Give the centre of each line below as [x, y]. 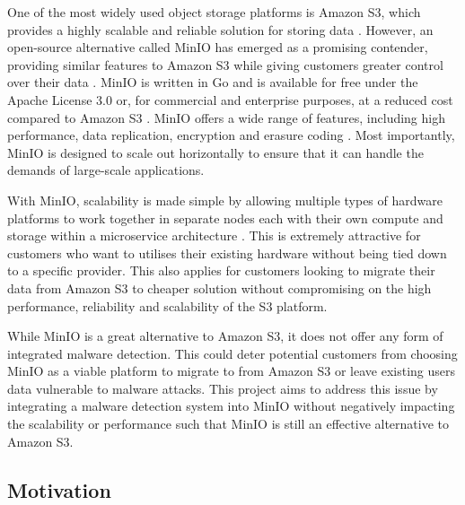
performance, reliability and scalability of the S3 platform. [167, 305]
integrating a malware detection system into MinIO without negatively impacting [231, 406]
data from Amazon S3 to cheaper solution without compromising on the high [219, 287]
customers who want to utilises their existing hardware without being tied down [227, 252]
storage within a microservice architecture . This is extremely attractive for [214, 235]
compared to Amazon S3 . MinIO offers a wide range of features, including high [226, 117]
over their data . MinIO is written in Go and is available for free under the [213, 82]
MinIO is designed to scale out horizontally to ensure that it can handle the [215, 152]
